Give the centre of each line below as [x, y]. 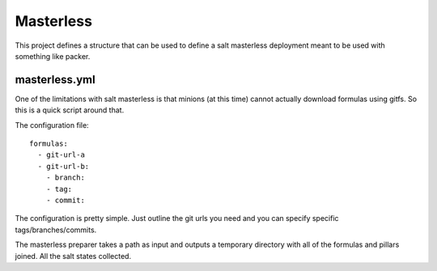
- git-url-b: [64, 166]
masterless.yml [55, 80]
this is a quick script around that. [70, 110]
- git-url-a [61, 155]
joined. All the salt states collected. [73, 256]
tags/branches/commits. [56, 230]
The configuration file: [52, 125]
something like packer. [53, 56]
